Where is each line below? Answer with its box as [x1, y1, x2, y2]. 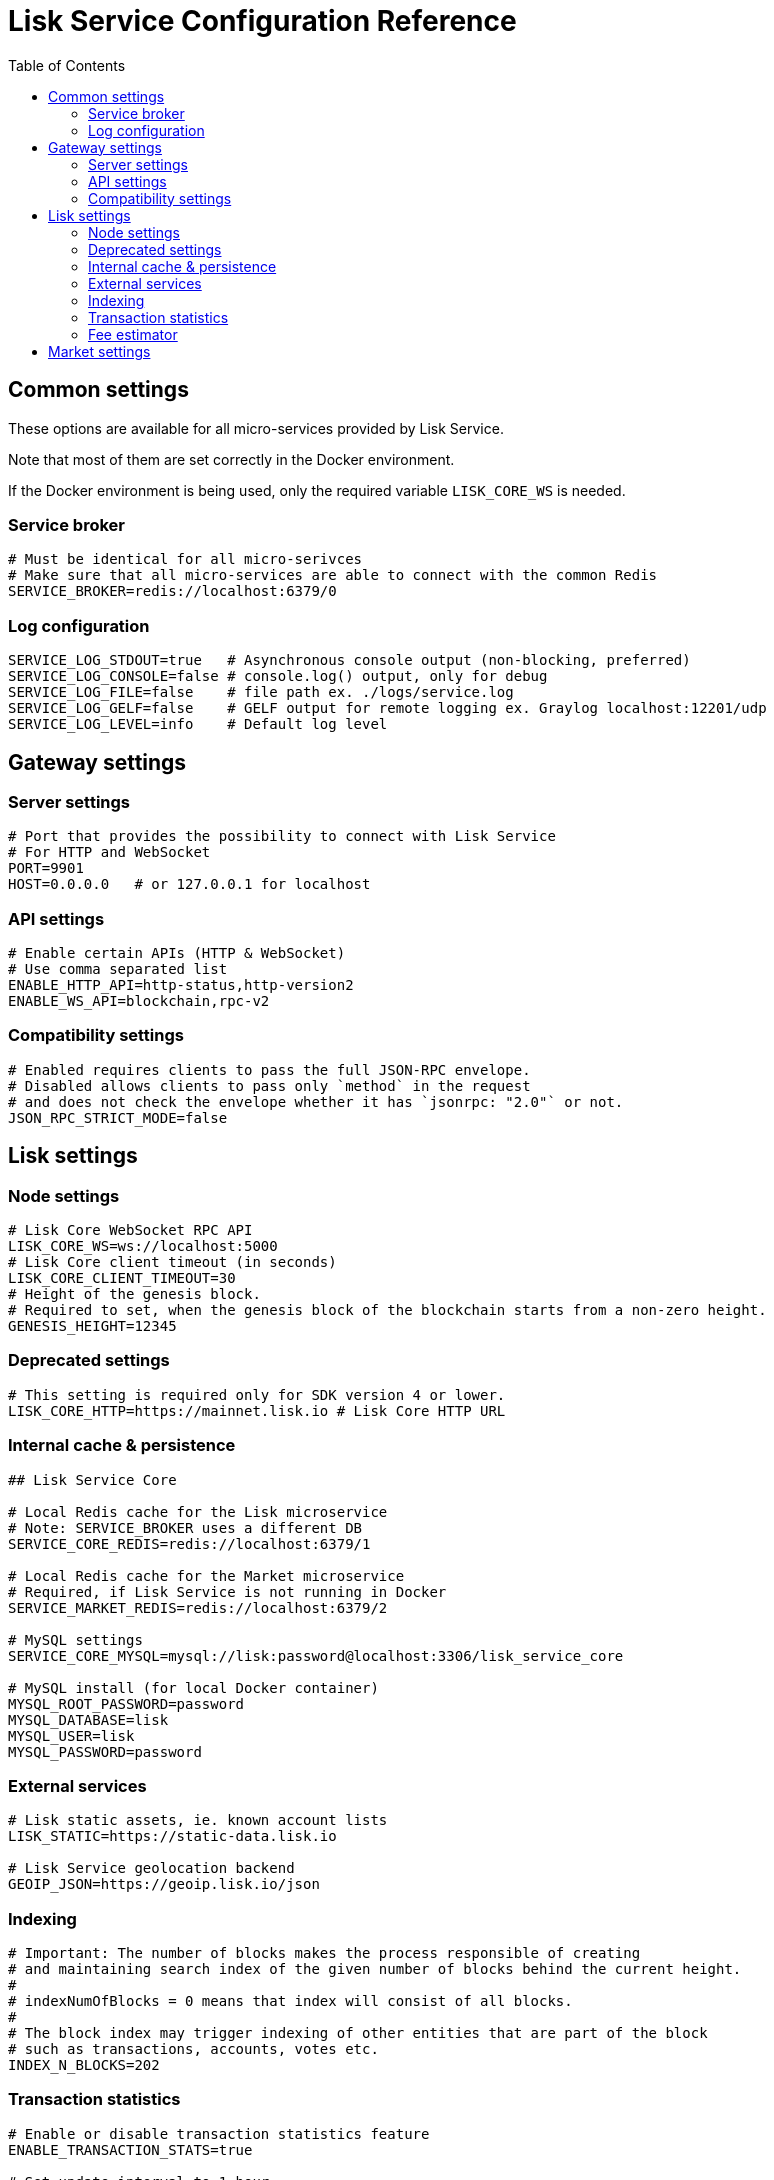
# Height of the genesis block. [8, 1286, 261, 1303]
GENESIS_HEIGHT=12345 [8, 1318, 177, 1335]
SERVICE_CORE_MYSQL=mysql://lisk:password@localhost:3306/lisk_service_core [8, 1647, 624, 1664]
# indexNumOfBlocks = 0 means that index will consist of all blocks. [8, 1993, 573, 2010]
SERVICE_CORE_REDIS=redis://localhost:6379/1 [8, 1535, 371, 1552]
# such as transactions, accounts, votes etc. [8, 2041, 379, 2058]
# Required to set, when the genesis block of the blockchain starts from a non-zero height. [8, 1302, 767, 1319]
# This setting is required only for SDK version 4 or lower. [8, 1386, 506, 1403]
